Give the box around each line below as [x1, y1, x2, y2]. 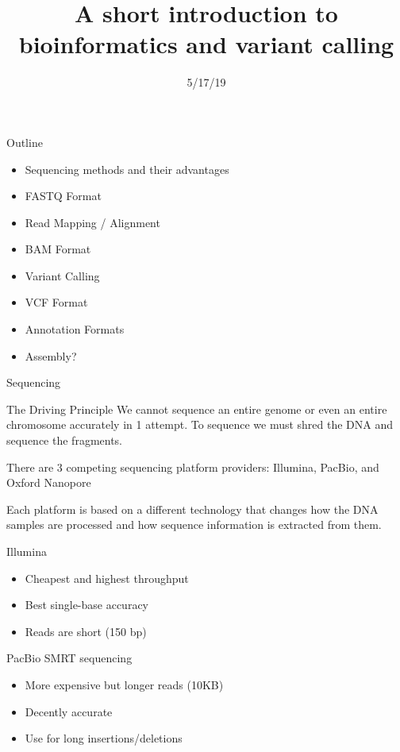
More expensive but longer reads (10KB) [25, 676, 224, 692]
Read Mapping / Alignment [25, 214, 160, 230]
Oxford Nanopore [6, 474, 91, 491]
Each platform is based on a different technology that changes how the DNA [6, 500, 379, 517]
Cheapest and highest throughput [25, 569, 189, 586]
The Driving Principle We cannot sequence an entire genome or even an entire [6, 400, 387, 417]
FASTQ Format [25, 187, 102, 204]
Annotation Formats [25, 321, 125, 337]
